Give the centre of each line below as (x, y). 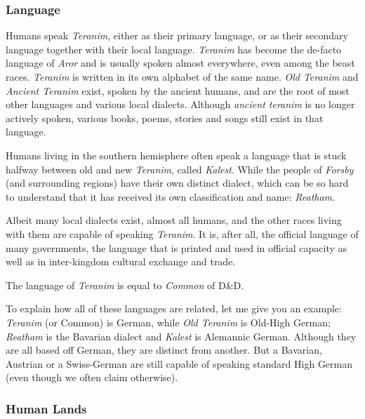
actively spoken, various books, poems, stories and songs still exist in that (165, 118)
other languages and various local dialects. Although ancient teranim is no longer (180, 104)
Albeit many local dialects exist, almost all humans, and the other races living (174, 220)
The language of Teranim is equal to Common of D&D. (125, 285)
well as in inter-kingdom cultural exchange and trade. (121, 261)
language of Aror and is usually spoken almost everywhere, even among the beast (180, 63)
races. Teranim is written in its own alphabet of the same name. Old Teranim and (182, 77)
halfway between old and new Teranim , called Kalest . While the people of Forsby (180, 169)
